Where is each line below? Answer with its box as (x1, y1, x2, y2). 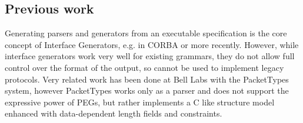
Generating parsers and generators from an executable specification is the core (5, 27, 287, 39)
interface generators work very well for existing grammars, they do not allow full (5, 50, 295, 62)
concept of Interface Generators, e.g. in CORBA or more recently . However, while (5, 38, 299, 50)
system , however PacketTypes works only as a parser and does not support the (5, 84, 289, 97)
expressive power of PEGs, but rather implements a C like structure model (5, 95, 275, 108)
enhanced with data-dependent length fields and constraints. (5, 107, 222, 119)
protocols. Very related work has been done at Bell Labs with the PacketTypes (5, 73, 289, 85)
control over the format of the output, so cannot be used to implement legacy (5, 61, 284, 73)
